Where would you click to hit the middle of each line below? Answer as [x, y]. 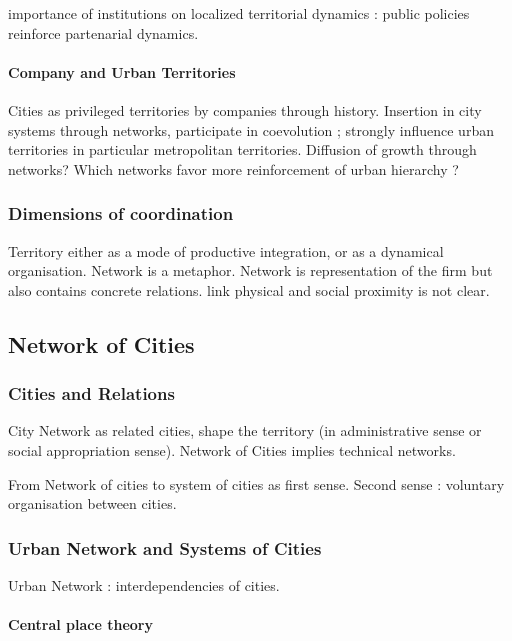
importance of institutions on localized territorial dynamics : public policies [239, 13]
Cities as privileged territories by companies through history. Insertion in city [245, 109]
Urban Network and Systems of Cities [165, 547]
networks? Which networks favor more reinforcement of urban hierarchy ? [233, 168]
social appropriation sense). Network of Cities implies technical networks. [232, 449]
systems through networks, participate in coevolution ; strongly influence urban [251, 129]
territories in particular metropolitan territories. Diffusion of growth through [242, 149]
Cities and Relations [91, 393]
